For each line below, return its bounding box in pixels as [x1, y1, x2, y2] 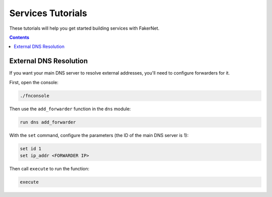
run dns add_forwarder [20, 119, 76, 125]
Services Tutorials [9, 8, 88, 19]
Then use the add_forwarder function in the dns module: [9, 106, 131, 112]
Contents [9, 34, 30, 40]
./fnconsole [20, 93, 50, 98]
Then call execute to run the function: [9, 165, 90, 171]
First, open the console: [9, 79, 59, 85]
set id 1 [20, 146, 42, 151]
